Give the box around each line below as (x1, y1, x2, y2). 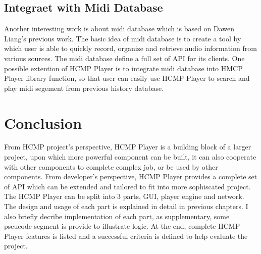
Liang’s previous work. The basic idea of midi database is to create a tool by (4, 33, 241, 43)
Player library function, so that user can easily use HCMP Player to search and (4, 73, 250, 83)
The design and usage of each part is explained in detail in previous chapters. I (4, 201, 248, 212)
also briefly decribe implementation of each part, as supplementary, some (4, 211, 230, 221)
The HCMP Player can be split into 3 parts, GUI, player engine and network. (4, 191, 244, 201)
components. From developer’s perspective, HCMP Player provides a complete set (4, 171, 257, 182)
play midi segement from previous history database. (4, 82, 164, 93)
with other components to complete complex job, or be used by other (4, 161, 218, 172)
